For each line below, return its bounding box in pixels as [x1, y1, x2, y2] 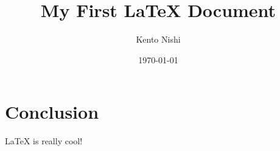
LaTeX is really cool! [5, 135, 83, 147]
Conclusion [5, 99, 99, 124]
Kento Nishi [136, 33, 181, 46]
